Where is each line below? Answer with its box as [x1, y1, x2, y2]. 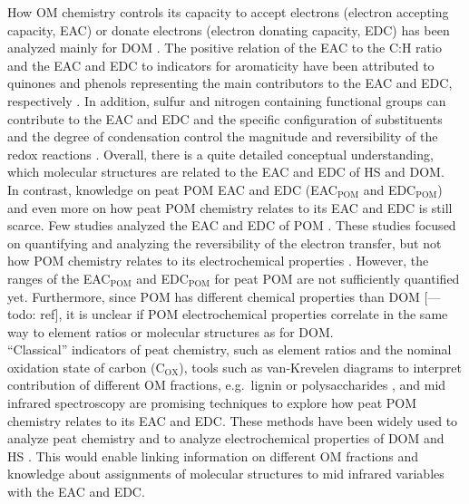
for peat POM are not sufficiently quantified [214, 268, 460, 287]
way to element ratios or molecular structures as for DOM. [7, 322, 334, 341]
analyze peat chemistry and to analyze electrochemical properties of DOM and [7, 429, 445, 448]
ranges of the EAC [7, 268, 111, 287]
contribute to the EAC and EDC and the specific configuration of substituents [7, 109, 443, 128]
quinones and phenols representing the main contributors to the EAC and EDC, [7, 73, 453, 92]
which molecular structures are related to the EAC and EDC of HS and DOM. [7, 162, 445, 181]
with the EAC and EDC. [7, 482, 145, 501]
